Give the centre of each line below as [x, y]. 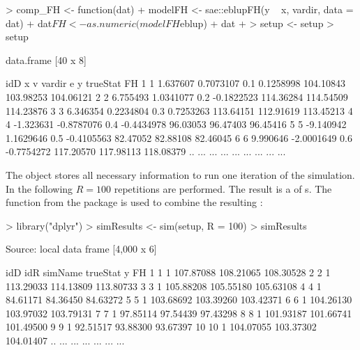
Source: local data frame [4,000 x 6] [81, 249]
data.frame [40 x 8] [46, 59]
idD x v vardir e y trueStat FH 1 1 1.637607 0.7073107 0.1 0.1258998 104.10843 [176, 83]
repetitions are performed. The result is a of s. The [223, 188]
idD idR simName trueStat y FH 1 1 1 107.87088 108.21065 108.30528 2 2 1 [168, 272]
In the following [39, 188]
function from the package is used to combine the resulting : [134, 202]
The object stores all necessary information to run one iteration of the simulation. [180, 174]
